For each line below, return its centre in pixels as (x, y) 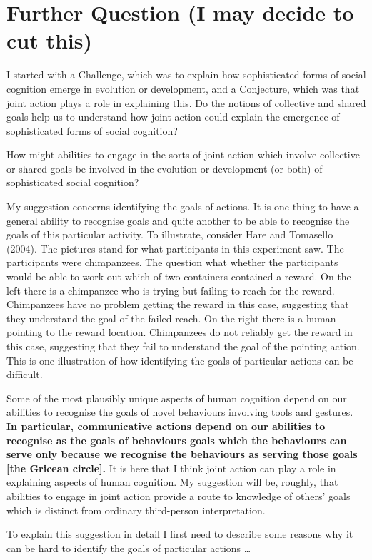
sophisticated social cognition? (73, 182)
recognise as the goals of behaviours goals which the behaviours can (177, 440)
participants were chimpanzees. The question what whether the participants (172, 262)
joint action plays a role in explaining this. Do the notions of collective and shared (186, 102)
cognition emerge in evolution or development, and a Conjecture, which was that (183, 88)
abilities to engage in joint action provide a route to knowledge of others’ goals (179, 495)
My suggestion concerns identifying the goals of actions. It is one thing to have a (183, 207)
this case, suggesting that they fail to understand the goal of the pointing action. (183, 346)
